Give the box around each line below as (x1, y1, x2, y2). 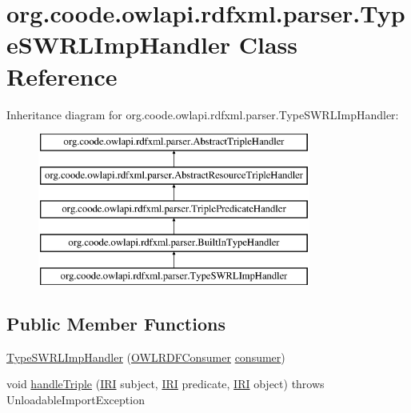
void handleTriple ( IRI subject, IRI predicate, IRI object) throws (6, 375, 325, 392)
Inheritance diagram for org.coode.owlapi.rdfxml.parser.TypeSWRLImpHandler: (6, 106, 399, 122)
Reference (6, 59, 118, 92)
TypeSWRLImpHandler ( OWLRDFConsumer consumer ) (6, 348, 285, 365)
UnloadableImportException (6, 391, 145, 408)
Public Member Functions (6, 311, 225, 336)
